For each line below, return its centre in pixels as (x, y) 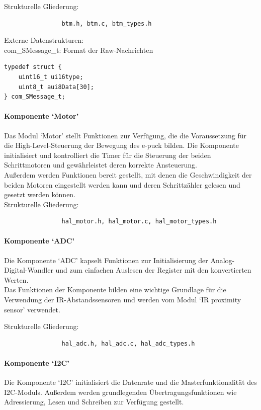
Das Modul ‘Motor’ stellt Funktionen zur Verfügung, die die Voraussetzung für (125, 135)
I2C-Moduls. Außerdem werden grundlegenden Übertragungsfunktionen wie (120, 392)
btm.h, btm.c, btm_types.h (107, 23)
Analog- (223, 260)
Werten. (16, 279)
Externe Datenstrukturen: (44, 40)
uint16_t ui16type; (51, 77)
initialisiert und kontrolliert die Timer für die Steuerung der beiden (108, 155)
